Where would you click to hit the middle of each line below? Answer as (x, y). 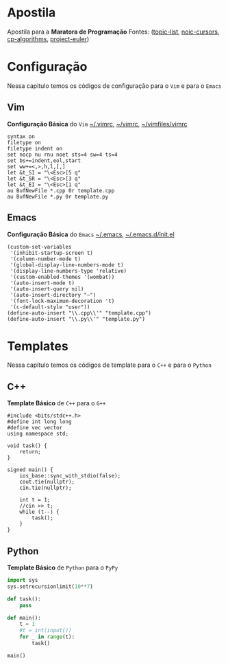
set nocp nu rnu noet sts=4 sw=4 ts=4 (62, 155)
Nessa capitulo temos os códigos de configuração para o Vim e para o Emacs (114, 86)
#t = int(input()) (46, 631)
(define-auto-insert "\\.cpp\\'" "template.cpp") (79, 313)
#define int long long (39, 422)
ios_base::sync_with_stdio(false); (70, 476)
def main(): (24, 618)
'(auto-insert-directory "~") (53, 295)
